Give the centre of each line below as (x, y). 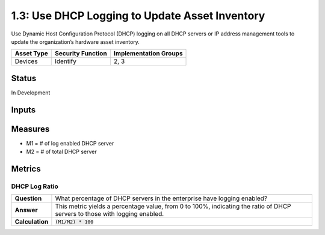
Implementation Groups (148, 53)
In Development (31, 93)
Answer (26, 210)
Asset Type (31, 53)
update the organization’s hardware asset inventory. (75, 41)
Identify (66, 61)
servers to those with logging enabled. (110, 214)
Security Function (81, 53)
